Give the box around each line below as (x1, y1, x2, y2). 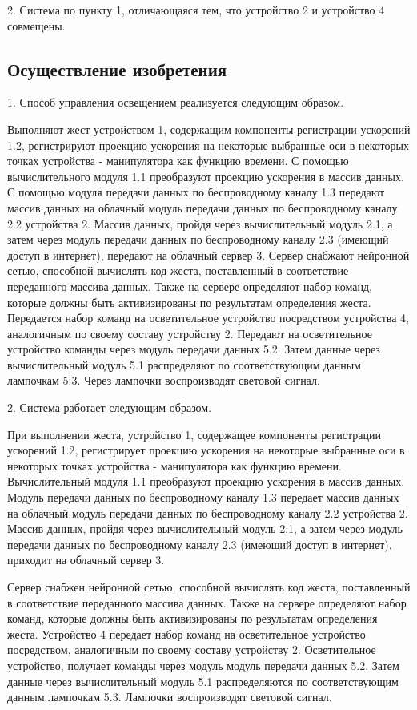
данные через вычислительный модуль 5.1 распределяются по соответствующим (7, 672, 399, 689)
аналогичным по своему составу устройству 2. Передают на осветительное (7, 325, 372, 341)
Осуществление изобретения (7, 56, 227, 81)
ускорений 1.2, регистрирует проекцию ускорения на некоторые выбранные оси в (7, 442, 405, 458)
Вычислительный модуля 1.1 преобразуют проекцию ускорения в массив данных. (7, 473, 405, 490)
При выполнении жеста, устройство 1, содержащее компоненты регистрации (7, 426, 381, 442)
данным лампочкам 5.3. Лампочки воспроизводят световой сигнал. (7, 688, 332, 705)
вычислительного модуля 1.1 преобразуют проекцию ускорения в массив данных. (7, 167, 404, 184)
